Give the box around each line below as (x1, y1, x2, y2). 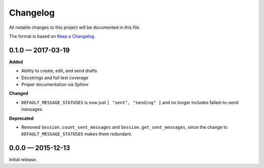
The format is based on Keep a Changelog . (9, 33, 95, 39)
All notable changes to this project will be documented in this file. (9, 24, 141, 30)
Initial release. (9, 157, 37, 163)
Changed (9, 90, 28, 96)
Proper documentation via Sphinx (21, 82, 89, 87)
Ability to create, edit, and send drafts (21, 68, 97, 74)
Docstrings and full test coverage (21, 75, 88, 81)
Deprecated (9, 115, 34, 121)
